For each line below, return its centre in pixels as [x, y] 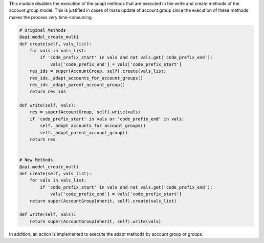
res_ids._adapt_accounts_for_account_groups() [87, 78]
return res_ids [48, 92]
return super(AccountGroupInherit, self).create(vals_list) [103, 201]
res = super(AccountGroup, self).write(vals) [85, 112]
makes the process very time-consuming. [51, 17]
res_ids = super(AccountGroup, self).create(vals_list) [98, 71]
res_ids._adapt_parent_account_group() [77, 85]
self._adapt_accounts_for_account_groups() [93, 126]
